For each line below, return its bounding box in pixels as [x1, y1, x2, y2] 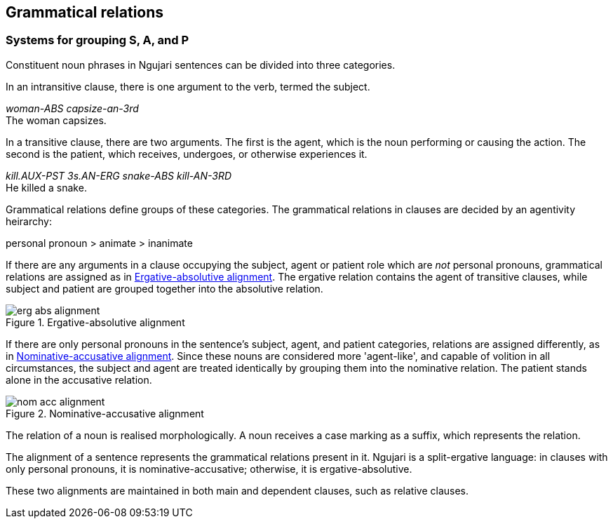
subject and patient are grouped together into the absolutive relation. [6, 282, 323, 295]
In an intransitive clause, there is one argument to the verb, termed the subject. [6, 80, 370, 93]
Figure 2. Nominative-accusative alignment [6, 407, 204, 419]
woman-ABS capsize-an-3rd [6, 102, 139, 114]
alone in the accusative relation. [6, 373, 152, 386]
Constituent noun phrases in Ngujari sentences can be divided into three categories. [6, 58, 396, 71]
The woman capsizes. [6, 114, 107, 126]
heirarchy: [6, 215, 52, 227]
